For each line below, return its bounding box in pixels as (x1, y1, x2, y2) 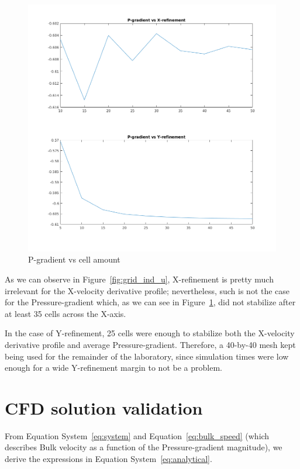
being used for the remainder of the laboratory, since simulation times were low (5, 350, 289, 362)
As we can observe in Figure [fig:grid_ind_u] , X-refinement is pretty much (5, 273, 274, 285)
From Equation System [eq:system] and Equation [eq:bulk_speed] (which (5, 429, 270, 442)
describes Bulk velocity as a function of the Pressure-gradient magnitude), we (5, 441, 282, 453)
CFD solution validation (5, 395, 203, 419)
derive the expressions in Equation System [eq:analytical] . (5, 453, 212, 465)
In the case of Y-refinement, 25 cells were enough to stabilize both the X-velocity (5, 327, 295, 339)
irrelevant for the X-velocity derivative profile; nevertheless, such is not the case (5, 284, 290, 296)
